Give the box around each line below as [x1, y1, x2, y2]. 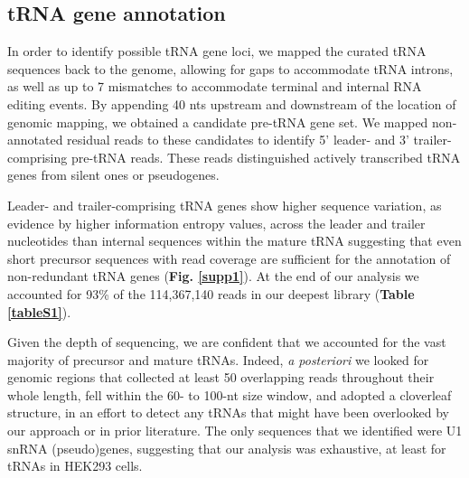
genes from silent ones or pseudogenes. [7, 165, 220, 184]
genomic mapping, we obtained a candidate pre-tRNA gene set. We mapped [7, 112, 428, 131]
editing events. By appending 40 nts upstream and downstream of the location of [7, 94, 456, 113]
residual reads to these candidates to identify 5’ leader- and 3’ [67, 130, 409, 149]
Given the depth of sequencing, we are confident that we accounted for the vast [7, 333, 446, 351]
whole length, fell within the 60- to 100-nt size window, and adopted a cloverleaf [7, 385, 452, 404]
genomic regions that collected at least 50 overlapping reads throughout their [7, 368, 435, 387]
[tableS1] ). [7, 302, 71, 321]
